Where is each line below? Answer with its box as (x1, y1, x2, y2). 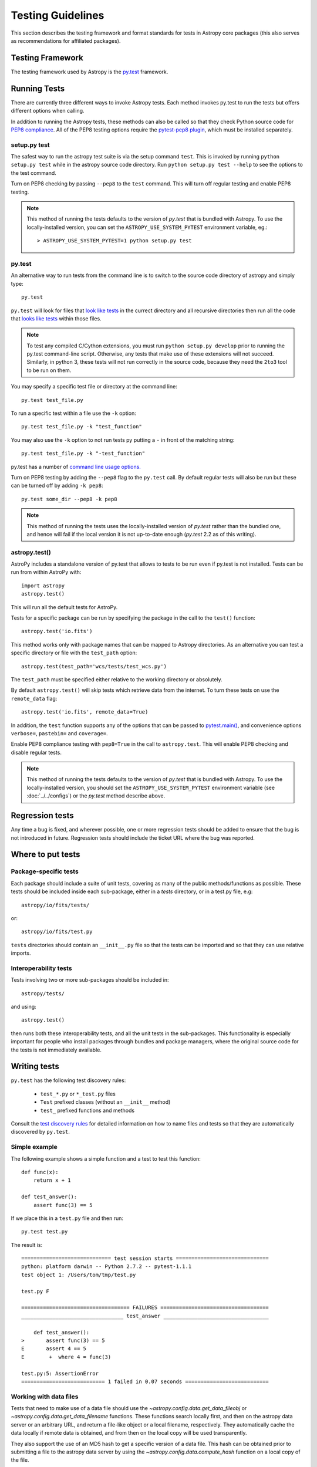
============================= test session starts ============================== (21, 1255, 269, 1262)
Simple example (11, 1143, 58, 1151)
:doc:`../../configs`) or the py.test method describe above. (26, 792, 166, 799)
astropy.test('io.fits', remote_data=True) (21, 709, 149, 715)
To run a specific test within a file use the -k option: (11, 410, 136, 417)
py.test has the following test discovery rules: (11, 1077, 126, 1084)
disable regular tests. (11, 749, 62, 756)
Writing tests (11, 1062, 60, 1071)
